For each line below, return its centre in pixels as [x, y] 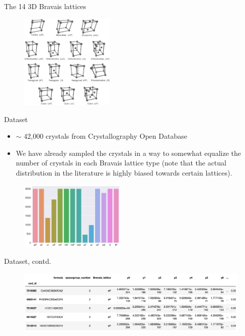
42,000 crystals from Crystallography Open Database [105, 136]
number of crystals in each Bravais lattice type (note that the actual [121, 163]
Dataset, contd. [28, 261]
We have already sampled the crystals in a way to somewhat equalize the [128, 153]
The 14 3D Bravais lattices [45, 6]
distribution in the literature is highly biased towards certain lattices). [124, 173]
